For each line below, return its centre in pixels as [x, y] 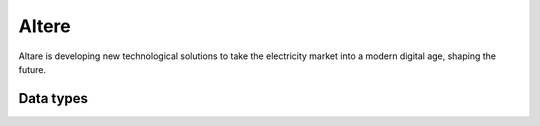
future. [32, 69]
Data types [53, 98]
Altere [44, 26]
